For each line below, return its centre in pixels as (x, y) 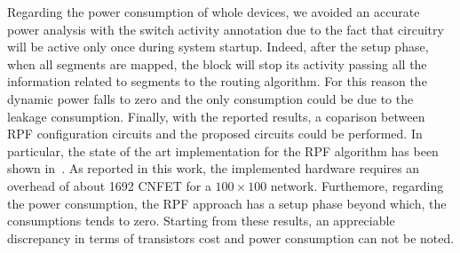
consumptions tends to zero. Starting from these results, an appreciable (201, 221)
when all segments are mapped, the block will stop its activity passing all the (217, 63)
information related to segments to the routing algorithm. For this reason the (217, 81)
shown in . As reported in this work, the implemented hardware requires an (214, 168)
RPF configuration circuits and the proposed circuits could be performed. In (215, 134)
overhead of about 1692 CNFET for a (109, 185)
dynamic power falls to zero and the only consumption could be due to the (210, 98)
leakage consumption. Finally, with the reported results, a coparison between (216, 116)
